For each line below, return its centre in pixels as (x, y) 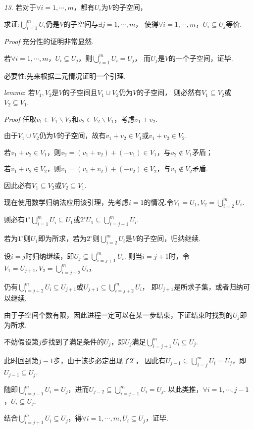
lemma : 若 (20, 92)
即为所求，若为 (63, 238)
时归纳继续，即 (50, 256)
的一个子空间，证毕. (201, 58)
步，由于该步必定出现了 (91, 360)
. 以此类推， (183, 389)
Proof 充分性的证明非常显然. (49, 41)
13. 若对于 (20, 7)
